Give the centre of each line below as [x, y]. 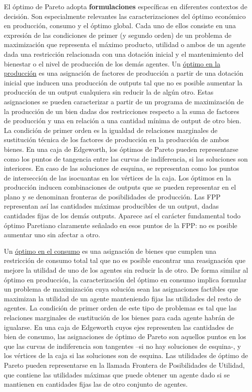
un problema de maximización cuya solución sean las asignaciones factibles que [121, 289]
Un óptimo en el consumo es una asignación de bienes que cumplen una [110, 251]
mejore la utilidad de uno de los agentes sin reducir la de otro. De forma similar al [126, 270]
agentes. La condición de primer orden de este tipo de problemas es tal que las [120, 308]
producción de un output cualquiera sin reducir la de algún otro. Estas [109, 92]
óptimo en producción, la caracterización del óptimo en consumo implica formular [125, 279]
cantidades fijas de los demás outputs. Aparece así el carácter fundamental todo [122, 216]
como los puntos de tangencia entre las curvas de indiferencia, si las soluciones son [126, 158]
